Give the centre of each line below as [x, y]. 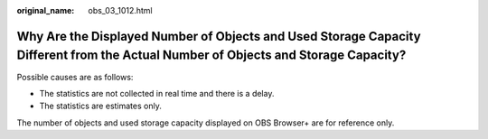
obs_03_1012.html [120, 10]
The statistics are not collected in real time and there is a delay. [157, 93]
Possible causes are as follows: [75, 77]
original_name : [46, 10]
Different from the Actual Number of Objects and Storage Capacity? [211, 56]
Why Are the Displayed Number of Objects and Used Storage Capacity [219, 36]
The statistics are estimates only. [100, 106]
